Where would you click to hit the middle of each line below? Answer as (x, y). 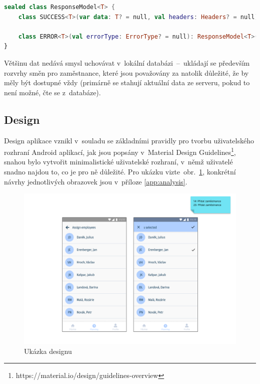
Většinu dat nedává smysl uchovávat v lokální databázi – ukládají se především (127, 62)
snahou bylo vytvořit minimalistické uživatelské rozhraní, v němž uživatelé (118, 162)
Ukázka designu (48, 351)
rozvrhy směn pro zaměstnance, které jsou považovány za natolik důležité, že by (126, 72)
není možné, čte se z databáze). (52, 92)
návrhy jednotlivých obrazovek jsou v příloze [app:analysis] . (96, 181)
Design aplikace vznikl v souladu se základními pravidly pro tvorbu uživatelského (129, 140)
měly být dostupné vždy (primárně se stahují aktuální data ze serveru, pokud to (127, 82)
